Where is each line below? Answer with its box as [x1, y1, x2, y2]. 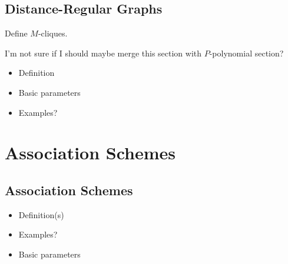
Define [5, 27, 28, 39]
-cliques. [38, 27, 68, 39]
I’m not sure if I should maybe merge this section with [5, 46, 202, 59]
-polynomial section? [209, 46, 284, 59]
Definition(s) [18, 208, 64, 220]
